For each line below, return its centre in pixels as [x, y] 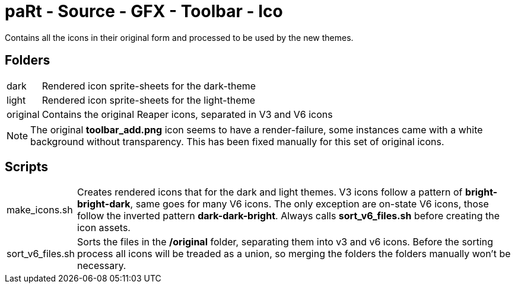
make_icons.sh [40, 210]
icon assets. [104, 228]
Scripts [26, 167]
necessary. [102, 266]
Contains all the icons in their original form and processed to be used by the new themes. [179, 37]
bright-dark [104, 204]
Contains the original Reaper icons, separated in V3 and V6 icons [187, 114]
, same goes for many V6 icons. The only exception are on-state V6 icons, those [309, 204]
